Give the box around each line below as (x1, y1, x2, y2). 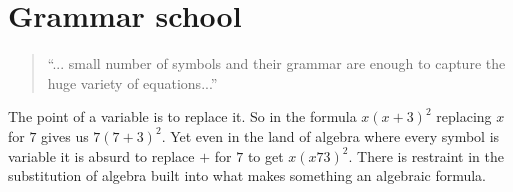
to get (247, 145, 284, 166)
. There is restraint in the (348, 145, 504, 166)
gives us (41, 125, 89, 146)
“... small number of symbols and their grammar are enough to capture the (47, 53, 506, 74)
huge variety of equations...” (47, 72, 218, 93)
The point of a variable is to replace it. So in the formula (8, 106, 357, 127)
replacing (436, 106, 492, 127)
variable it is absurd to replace (8, 145, 195, 166)
